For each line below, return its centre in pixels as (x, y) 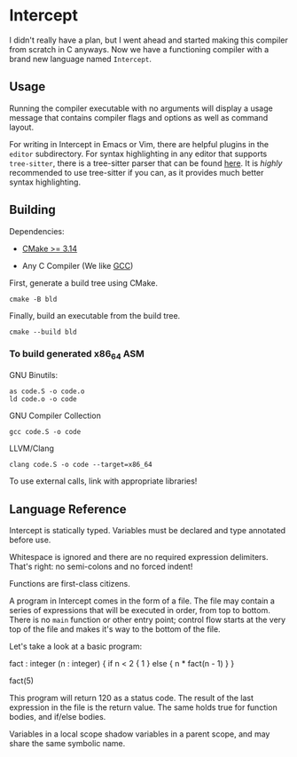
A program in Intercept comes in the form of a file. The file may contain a (142, 601)
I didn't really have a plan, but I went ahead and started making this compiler (148, 40)
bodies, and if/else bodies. (58, 716)
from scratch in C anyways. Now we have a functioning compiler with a (139, 49)
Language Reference (68, 509)
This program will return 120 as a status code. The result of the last (132, 698)
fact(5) (21, 681)
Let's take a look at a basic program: (76, 646)
